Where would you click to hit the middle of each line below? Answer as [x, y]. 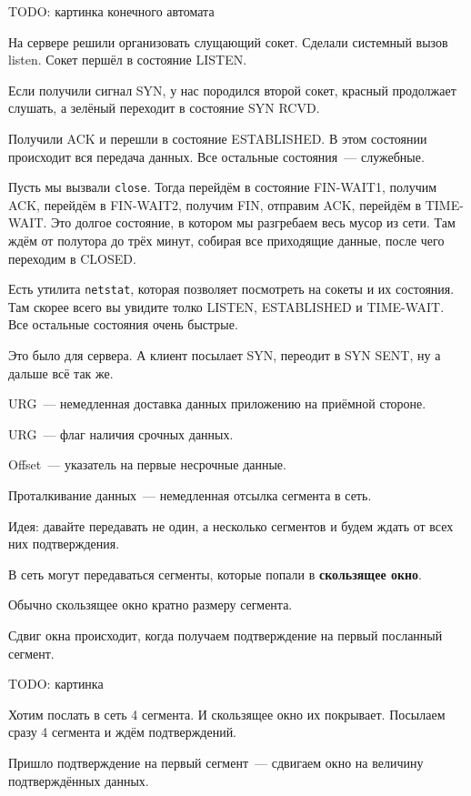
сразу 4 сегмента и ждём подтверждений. [123, 732]
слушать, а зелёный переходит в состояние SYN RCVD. [164, 108]
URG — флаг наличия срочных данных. [121, 433]
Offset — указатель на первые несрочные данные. [147, 464]
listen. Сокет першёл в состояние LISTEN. [128, 60]
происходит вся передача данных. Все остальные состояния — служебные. [216, 156]
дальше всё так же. [61, 373]
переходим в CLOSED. [72, 258]
